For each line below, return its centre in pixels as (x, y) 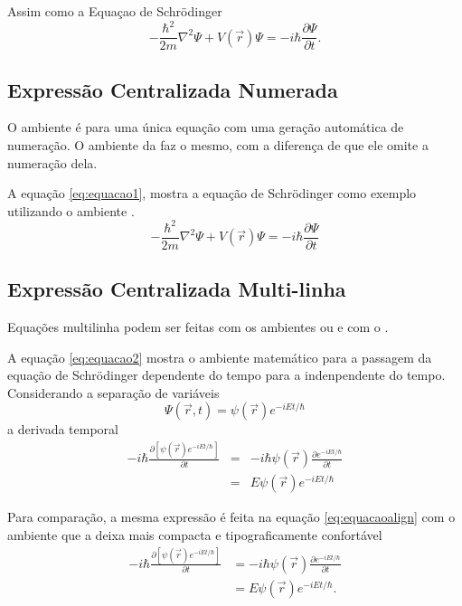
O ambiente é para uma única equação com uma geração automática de (206, 127)
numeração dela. (52, 162)
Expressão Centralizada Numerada (173, 89)
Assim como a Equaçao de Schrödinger (115, 11)
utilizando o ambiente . (71, 210)
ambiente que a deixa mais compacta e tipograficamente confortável (195, 535)
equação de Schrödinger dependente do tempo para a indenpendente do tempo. (226, 375)
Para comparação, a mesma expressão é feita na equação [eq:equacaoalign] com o (231, 517)
